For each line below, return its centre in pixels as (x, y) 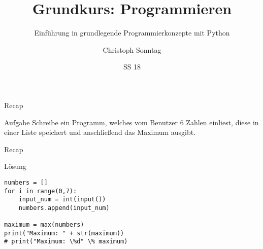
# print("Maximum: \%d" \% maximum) (66, 242)
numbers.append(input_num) (64, 208)
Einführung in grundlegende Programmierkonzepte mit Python (132, 33)
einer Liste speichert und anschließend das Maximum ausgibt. (100, 132)
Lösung (15, 166)
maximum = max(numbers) (44, 225)
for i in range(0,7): (41, 191)
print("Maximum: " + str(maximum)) (64, 233)
